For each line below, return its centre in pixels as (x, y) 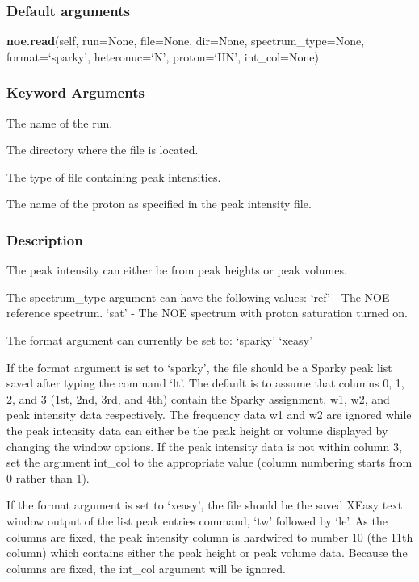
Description (45, 239)
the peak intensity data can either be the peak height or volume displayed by (197, 430)
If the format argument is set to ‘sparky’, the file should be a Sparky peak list (199, 367)
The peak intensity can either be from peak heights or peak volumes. (177, 270)
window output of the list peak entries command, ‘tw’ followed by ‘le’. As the (197, 520)
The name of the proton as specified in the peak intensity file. (159, 204)
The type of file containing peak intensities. (114, 176)
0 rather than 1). (48, 477)
